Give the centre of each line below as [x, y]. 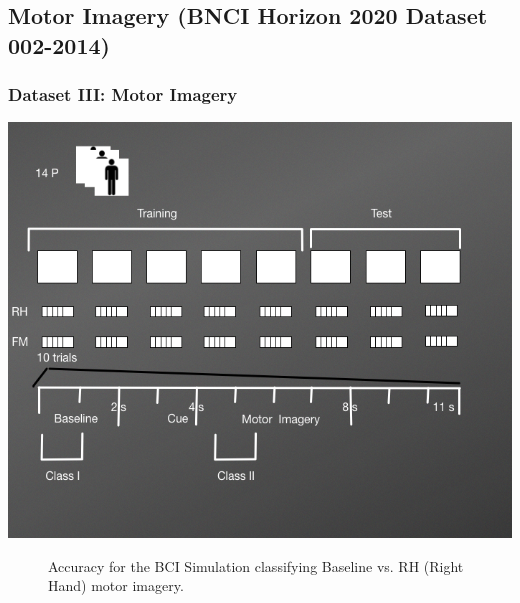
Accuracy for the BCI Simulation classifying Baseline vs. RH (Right [256, 565]
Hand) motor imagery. [116, 585]
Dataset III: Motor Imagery [123, 94]
